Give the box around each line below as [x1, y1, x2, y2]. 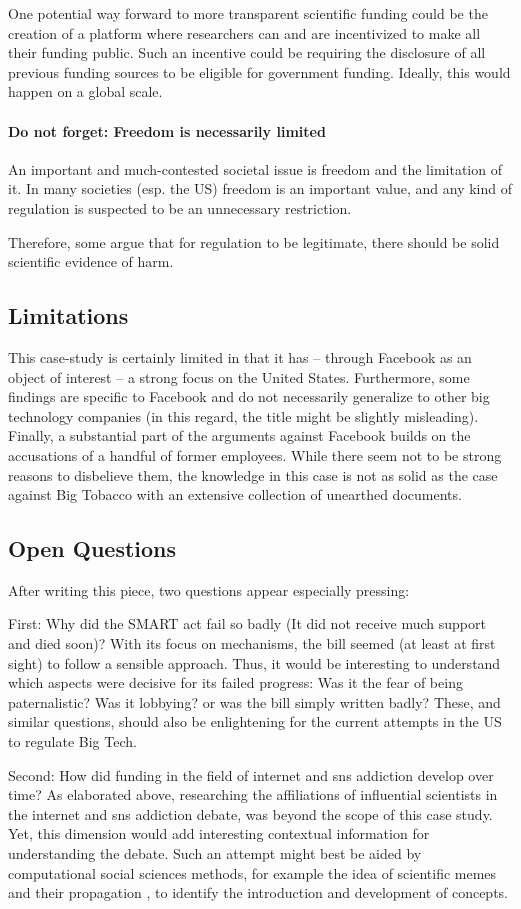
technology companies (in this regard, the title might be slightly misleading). [8, 405, 479, 426]
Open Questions [8, 533, 177, 564]
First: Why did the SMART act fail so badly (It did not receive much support [8, 613, 486, 634]
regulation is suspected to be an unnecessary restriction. [8, 197, 352, 218]
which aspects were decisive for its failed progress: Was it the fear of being [8, 672, 463, 693]
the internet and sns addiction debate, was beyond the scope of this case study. [8, 803, 493, 824]
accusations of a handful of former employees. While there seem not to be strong [8, 444, 502, 465]
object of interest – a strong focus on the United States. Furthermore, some [8, 366, 470, 387]
